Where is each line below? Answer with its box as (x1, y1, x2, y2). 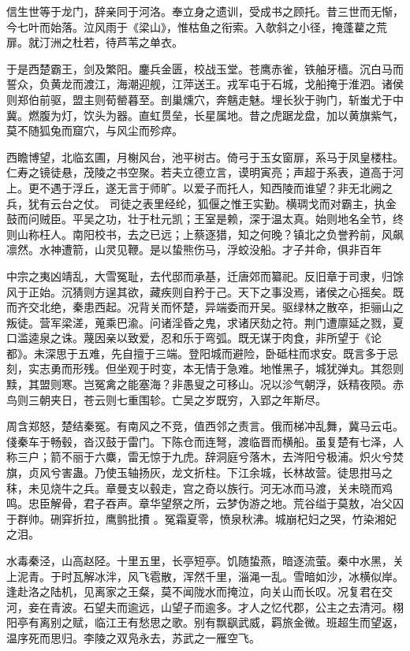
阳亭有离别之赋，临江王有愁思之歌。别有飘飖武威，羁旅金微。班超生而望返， (6, 614, 404, 631)
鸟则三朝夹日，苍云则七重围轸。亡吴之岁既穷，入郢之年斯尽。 (6, 391, 326, 407)
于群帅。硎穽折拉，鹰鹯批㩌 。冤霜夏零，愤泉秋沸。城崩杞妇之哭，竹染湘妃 (6, 510, 397, 526)
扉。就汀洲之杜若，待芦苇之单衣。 (6, 34, 183, 50)
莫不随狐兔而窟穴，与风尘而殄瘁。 (6, 122, 183, 139)
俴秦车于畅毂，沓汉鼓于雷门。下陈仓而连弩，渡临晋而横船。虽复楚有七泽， (6, 433, 393, 449)
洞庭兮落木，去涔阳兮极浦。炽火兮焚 (215, 448, 404, 465)
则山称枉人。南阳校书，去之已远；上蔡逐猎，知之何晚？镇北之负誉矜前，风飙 (6, 225, 404, 242)
